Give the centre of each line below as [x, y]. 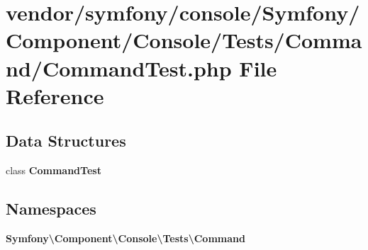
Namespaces [51, 209]
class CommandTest [54, 170]
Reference [55, 95]
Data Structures [66, 141]
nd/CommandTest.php [119, 68]
